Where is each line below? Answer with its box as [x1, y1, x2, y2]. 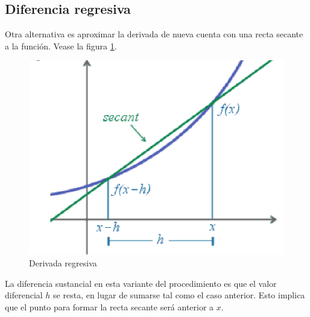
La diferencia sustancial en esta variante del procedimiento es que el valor [5, 277, 277, 289]
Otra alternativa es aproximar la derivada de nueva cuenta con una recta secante [5, 28, 303, 40]
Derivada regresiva [29, 257, 97, 269]
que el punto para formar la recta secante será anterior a [5, 300, 214, 313]
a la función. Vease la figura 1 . [5, 39, 117, 52]
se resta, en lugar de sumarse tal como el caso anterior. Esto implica [53, 289, 305, 301]
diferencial [5, 289, 43, 301]
